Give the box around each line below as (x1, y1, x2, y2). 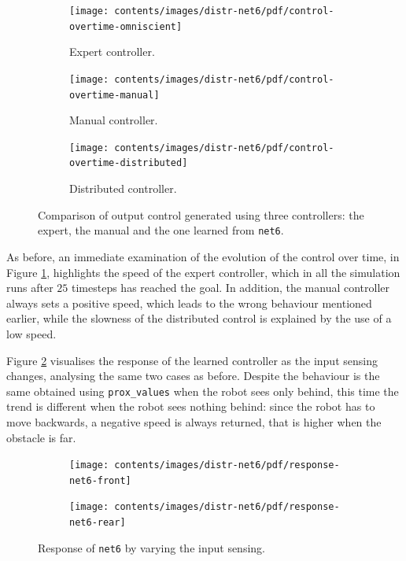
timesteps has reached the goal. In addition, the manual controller (72, 279, 390, 296)
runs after (6, 279, 54, 296)
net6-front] (69, 474, 131, 486)
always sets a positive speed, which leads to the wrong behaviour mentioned (6, 294, 372, 311)
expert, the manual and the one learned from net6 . (38, 222, 284, 238)
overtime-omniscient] (69, 20, 183, 32)
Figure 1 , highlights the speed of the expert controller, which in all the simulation (6, 264, 400, 280)
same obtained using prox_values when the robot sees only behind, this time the (6, 382, 399, 399)
